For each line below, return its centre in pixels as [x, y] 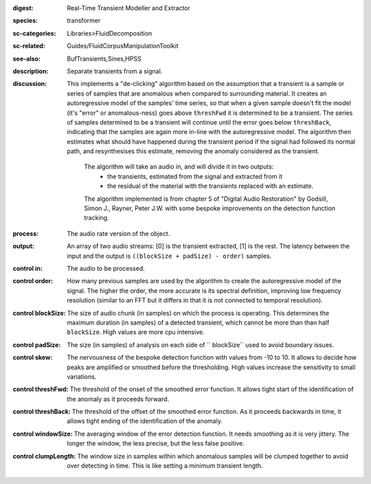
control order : [33, 281]
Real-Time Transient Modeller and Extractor [128, 8]
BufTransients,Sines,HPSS [104, 58]
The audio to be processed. [106, 268]
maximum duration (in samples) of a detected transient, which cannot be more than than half [198, 322]
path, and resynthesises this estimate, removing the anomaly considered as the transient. [193, 151]
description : [31, 71]
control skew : [33, 357]
